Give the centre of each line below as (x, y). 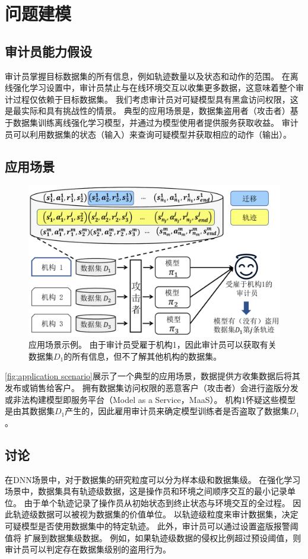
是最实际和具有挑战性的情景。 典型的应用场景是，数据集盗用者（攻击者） (147, 111)
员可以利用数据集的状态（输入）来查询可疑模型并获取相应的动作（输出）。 (148, 134)
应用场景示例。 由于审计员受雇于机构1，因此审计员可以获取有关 (153, 344)
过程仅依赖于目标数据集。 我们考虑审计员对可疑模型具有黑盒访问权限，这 (155, 99)
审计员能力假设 (48, 51)
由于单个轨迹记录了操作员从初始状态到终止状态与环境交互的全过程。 (157, 502)
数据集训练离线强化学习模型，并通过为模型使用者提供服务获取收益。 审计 (155, 122)
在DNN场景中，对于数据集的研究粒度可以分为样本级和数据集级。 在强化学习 (153, 479)
